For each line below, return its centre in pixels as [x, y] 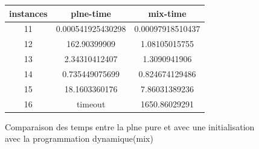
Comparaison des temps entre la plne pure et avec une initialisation [130, 126]
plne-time [91, 13]
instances [28, 13]
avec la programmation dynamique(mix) [79, 138]
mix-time [167, 13]
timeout [91, 103]
